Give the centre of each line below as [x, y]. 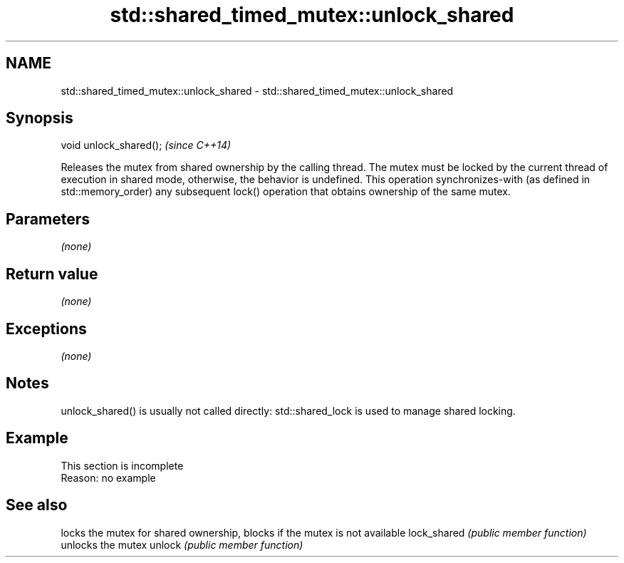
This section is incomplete [122, 465]
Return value [52, 274]
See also [37, 505]
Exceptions [46, 329]
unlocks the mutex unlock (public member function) [182, 544]
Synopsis [40, 118]
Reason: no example [108, 477]
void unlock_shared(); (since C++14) [146, 145]
